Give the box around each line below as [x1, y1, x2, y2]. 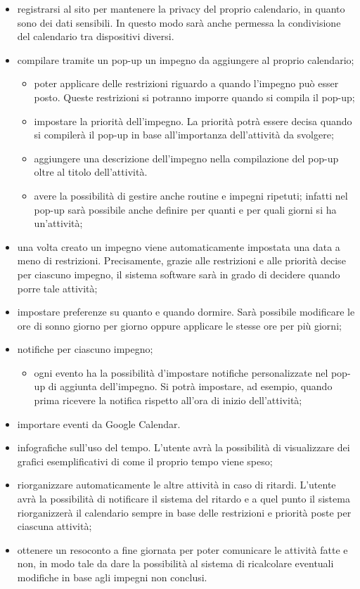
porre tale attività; [17, 280, 98, 295]
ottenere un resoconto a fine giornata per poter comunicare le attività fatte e [17, 542, 348, 557]
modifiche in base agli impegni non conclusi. [17, 570, 207, 584]
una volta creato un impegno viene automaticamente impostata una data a [17, 239, 340, 254]
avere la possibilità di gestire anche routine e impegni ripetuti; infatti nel [34, 188, 348, 202]
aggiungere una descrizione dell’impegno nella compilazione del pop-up [34, 150, 339, 165]
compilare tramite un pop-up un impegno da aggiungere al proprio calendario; [17, 52, 354, 67]
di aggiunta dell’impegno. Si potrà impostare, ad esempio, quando [48, 379, 333, 394]
